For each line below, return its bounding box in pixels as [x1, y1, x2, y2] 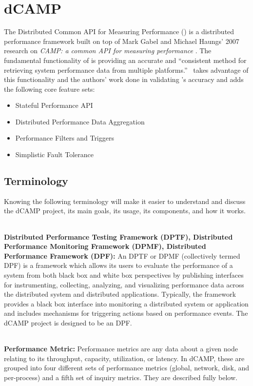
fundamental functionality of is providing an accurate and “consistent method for [4, 55, 247, 65]
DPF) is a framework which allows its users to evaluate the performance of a [4, 260, 233, 270]
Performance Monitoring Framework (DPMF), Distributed [4, 241, 206, 251]
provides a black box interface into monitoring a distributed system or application [4, 298, 249, 308]
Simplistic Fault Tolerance [15, 149, 94, 160]
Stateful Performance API [15, 100, 93, 110]
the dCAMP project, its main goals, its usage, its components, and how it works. [4, 205, 246, 216]
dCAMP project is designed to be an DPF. [4, 317, 132, 327]
